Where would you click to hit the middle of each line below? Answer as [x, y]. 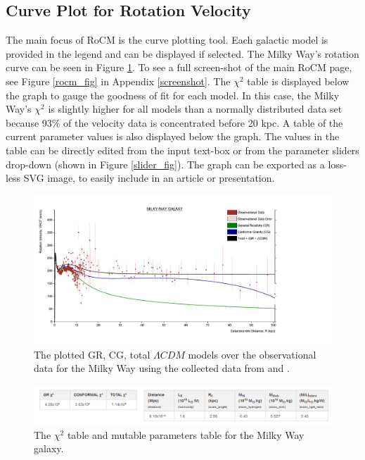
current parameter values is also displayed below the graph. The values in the [173, 136]
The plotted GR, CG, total [92, 354]
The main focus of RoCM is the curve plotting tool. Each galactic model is [167, 40]
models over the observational [252, 354]
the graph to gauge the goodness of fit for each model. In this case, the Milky [173, 95]
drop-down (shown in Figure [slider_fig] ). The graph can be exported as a [165, 164]
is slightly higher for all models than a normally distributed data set [195, 109]
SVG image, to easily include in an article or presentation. [149, 178]
